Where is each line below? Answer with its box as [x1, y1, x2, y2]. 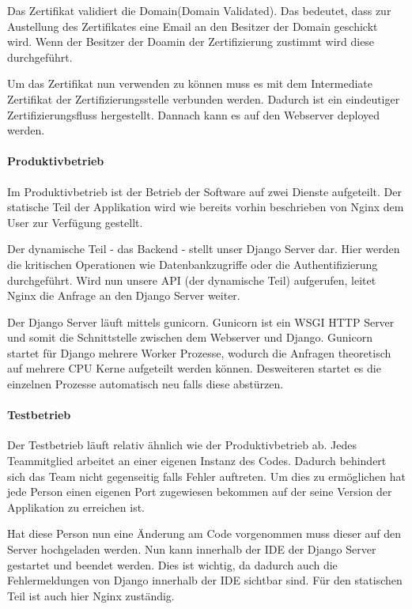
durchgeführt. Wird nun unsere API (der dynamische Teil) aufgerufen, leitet [7, 271, 376, 288]
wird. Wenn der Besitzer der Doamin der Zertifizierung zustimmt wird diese [7, 33, 375, 50]
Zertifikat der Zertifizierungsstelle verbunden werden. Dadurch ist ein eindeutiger [7, 90, 400, 107]
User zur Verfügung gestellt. [7, 214, 143, 230]
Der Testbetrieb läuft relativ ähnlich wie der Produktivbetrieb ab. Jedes [7, 437, 357, 453]
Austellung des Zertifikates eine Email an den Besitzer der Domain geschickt [7, 17, 378, 34]
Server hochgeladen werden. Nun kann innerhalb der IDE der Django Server [7, 541, 376, 558]
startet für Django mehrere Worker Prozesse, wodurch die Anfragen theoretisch [7, 344, 391, 361]
